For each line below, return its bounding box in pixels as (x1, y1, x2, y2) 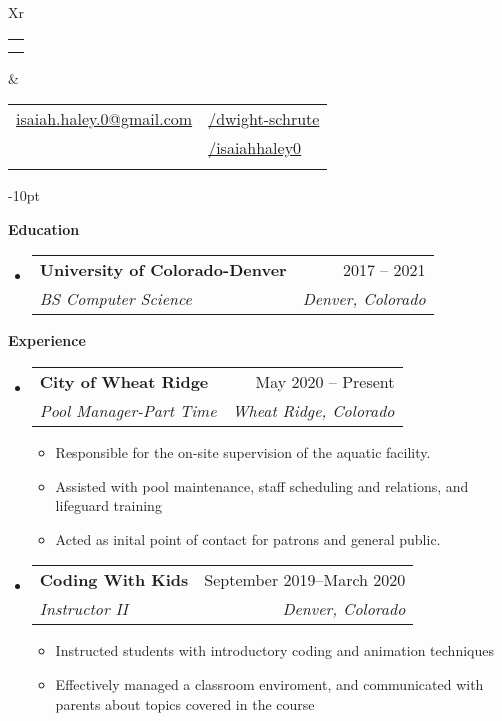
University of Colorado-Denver (39, 258, 287, 282)
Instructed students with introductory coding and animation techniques (55, 640, 494, 661)
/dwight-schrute (208, 107, 320, 131)
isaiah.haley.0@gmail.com (16, 107, 193, 131)
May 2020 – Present (255, 369, 395, 393)
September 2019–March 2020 (204, 568, 406, 592)
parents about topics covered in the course (55, 693, 315, 714)
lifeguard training (55, 495, 162, 516)
